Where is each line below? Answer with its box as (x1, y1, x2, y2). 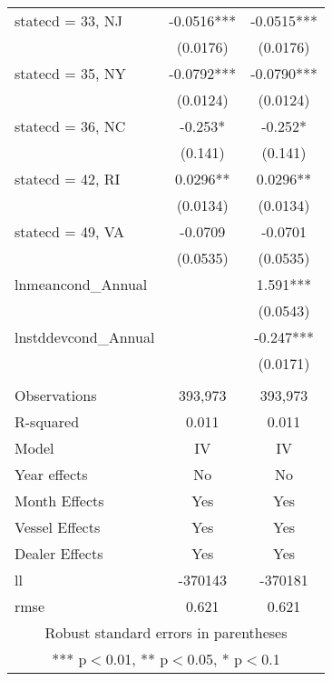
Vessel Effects (15, 516, 101, 537)
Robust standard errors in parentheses (44, 622, 288, 643)
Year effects (15, 464, 88, 485)
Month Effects (15, 490, 104, 511)
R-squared (15, 411, 80, 432)
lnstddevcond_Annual (15, 326, 155, 347)
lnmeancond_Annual (15, 274, 148, 295)
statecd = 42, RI (15, 168, 121, 189)
